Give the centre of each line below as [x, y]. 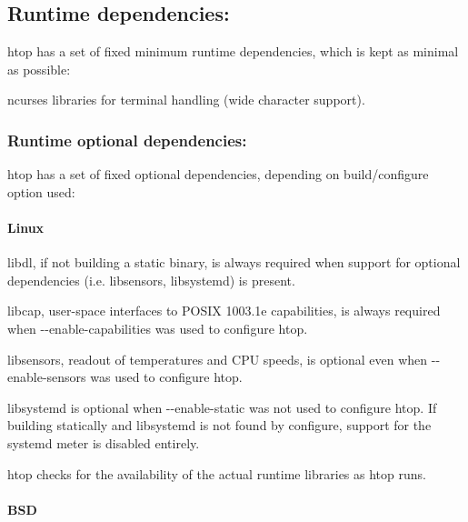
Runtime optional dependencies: [127, 140]
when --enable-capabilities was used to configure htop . [158, 328]
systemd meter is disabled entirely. [104, 442]
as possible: [39, 69]
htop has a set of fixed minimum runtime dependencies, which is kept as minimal [233, 51]
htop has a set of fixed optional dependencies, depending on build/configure [218, 174]
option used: [41, 191]
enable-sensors [47, 377]
